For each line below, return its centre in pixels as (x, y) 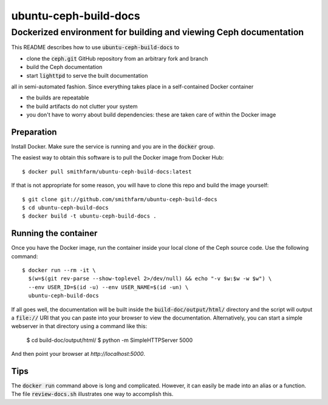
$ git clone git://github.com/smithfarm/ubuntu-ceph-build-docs (120, 199)
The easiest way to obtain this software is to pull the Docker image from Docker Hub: (118, 158)
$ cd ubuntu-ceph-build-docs (65, 207)
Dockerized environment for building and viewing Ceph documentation (158, 32)
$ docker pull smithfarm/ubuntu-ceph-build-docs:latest (107, 172)
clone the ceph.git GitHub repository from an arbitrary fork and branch (117, 58)
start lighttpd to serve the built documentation (87, 75)
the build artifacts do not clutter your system (82, 106)
